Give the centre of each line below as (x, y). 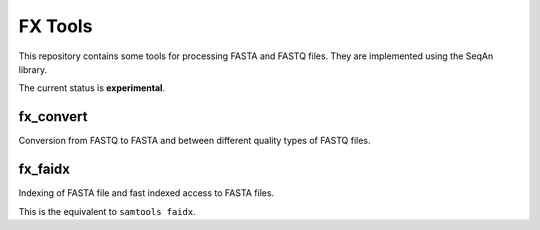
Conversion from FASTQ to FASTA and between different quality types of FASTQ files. (194, 141)
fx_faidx (44, 169)
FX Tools (55, 26)
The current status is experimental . (91, 88)
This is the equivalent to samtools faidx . (107, 211)
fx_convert (53, 116)
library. (33, 69)
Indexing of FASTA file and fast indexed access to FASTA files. (146, 193)
